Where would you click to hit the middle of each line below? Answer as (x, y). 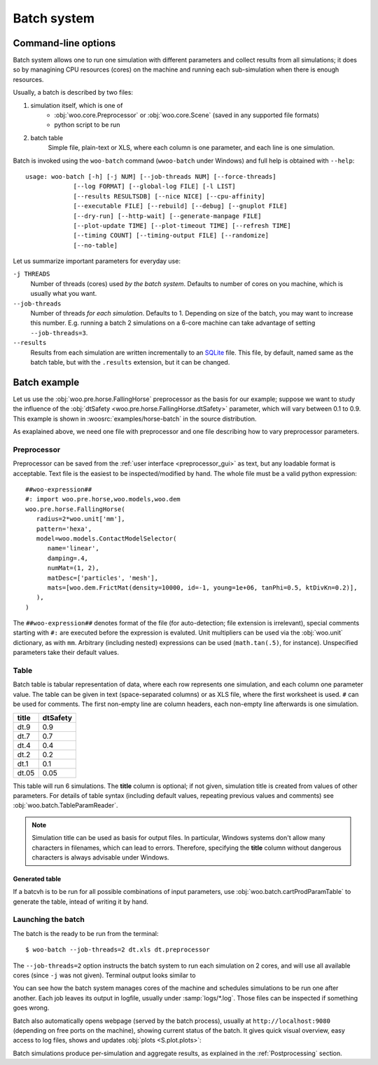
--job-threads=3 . (59, 332)
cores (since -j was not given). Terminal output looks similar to (104, 975)
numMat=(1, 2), (73, 568)
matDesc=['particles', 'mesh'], (103, 578)
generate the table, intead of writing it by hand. (80, 902)
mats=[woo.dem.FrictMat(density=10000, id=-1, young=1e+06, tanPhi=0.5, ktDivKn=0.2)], (202, 588)
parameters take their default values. (66, 653)
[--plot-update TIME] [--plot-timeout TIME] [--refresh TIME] (182, 225)
